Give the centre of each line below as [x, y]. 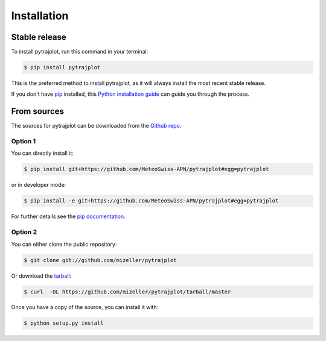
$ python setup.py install [64, 323]
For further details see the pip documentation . [69, 216]
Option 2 [24, 232]
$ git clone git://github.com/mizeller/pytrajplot [101, 260]
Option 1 [24, 142]
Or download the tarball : [41, 276]
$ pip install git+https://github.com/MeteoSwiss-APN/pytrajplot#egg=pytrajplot [146, 169]
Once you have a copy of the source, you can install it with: [85, 307]
